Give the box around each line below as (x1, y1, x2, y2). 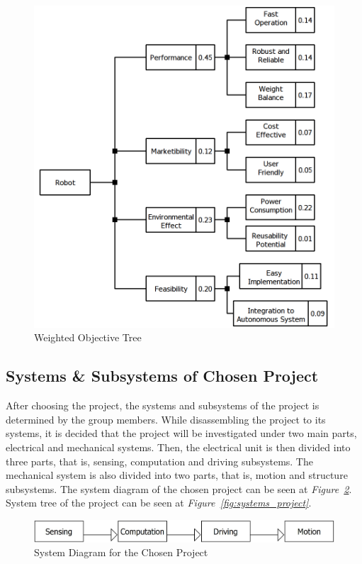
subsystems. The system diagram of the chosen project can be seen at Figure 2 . (6, 481, 352, 496)
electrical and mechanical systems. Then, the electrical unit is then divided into (6, 439, 351, 454)
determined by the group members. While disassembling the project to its (6, 411, 326, 426)
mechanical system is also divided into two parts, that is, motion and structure (6, 468, 348, 482)
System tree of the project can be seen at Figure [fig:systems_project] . (6, 495, 312, 510)
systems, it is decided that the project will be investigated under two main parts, (6, 426, 357, 441)
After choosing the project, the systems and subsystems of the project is (6, 398, 319, 413)
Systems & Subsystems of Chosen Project (6, 365, 319, 387)
